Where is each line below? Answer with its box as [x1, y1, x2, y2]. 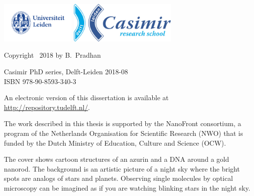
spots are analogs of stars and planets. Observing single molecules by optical [4, 173, 233, 183]
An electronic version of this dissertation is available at [4, 92, 169, 103]
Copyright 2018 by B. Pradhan [4, 50, 101, 60]
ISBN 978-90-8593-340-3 [4, 76, 76, 86]
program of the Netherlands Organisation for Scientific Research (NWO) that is [4, 128, 243, 138]
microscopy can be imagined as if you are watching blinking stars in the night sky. [4, 182, 251, 193]
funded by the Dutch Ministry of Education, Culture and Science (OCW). [4, 137, 226, 148]
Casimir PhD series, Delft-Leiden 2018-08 [4, 66, 128, 76]
